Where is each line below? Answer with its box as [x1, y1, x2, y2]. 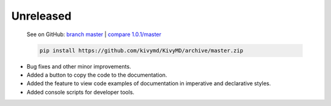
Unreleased [11, 9, 72, 23]
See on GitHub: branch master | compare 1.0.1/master [26, 31, 162, 38]
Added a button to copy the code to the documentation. [26, 71, 167, 78]
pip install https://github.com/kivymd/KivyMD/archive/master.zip [39, 47, 243, 54]
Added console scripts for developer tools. [26, 88, 135, 96]
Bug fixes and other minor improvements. [26, 62, 131, 70]
